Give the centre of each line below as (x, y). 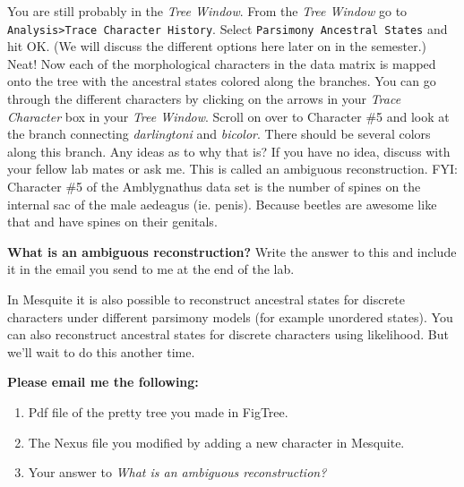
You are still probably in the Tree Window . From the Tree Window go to (207, 11)
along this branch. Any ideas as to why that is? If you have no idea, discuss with (229, 151)
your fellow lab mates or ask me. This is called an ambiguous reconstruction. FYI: (232, 169)
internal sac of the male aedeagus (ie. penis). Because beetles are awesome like (222, 204)
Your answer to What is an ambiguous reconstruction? (177, 472)
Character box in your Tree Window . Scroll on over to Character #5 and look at (228, 116)
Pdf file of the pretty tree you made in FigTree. (158, 411)
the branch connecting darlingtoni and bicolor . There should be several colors (219, 134)
